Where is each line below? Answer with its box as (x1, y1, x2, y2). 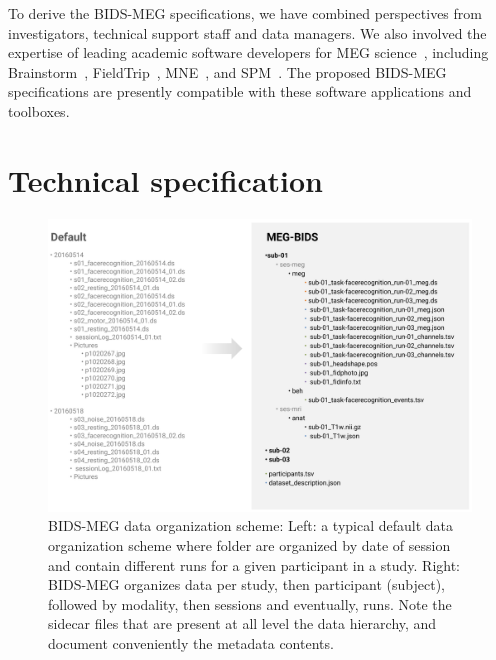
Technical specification (8, 159, 324, 200)
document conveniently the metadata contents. (48, 633, 334, 653)
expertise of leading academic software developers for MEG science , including (8, 42, 489, 63)
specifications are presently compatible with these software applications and (8, 81, 472, 102)
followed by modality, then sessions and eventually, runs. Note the (48, 593, 452, 614)
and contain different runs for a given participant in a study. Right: (48, 554, 461, 575)
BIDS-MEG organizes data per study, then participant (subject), (48, 574, 445, 595)
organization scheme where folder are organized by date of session (48, 535, 451, 556)
